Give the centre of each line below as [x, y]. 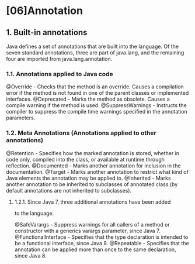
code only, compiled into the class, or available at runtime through [86, 159]
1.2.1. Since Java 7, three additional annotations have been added [93, 202]
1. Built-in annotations [47, 32]
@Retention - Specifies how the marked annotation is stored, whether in [93, 153]
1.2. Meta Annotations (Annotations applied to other [81, 133]
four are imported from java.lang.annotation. [59, 59]
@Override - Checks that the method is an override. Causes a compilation [95, 87]
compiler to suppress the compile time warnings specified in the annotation [97, 112]
